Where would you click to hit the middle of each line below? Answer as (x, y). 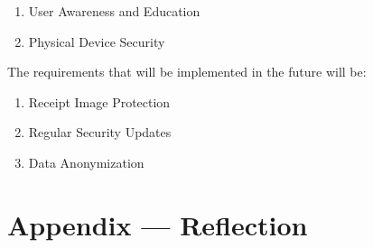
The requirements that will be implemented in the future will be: (187, 72)
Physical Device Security (97, 41)
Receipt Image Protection (99, 101)
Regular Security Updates (100, 132)
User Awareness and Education (114, 11)
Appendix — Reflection (158, 224)
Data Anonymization (86, 162)
